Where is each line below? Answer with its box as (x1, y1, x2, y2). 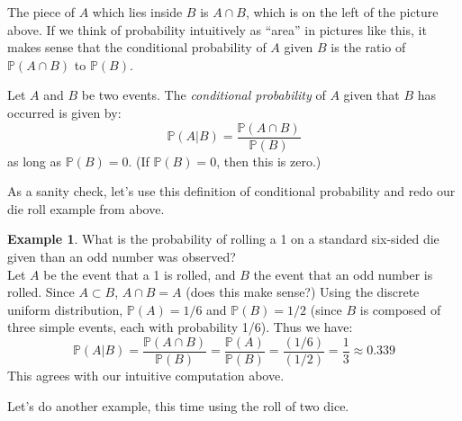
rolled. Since (7, 282, 75, 301)
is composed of (359, 300, 441, 318)
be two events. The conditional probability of (81, 85, 326, 104)
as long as (7, 151, 62, 170)
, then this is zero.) (216, 151, 322, 170)
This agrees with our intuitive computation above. (7, 366, 285, 385)
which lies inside (92, 3, 183, 21)
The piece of (7, 3, 76, 21)
